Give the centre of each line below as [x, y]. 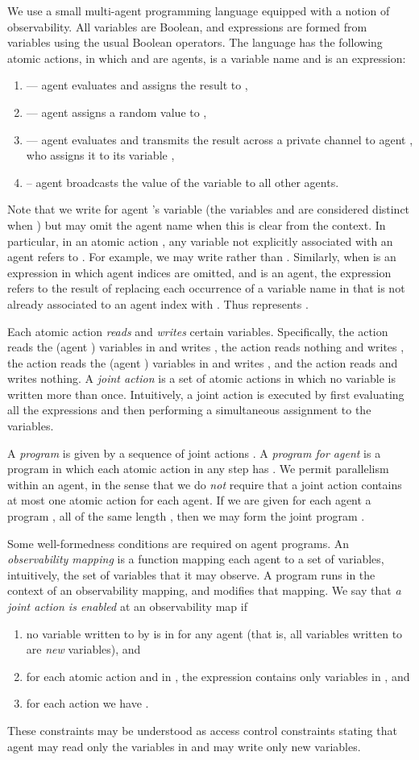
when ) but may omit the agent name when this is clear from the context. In [197, 224]
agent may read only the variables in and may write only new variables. [184, 746]
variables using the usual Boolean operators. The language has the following [195, 42]
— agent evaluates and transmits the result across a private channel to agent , [220, 139]
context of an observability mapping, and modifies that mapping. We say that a [204, 590]
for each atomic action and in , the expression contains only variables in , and [218, 676]
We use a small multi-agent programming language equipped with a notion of [199, 10]
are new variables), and [83, 649]
